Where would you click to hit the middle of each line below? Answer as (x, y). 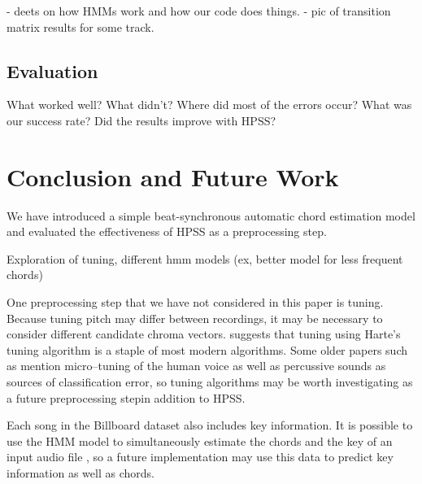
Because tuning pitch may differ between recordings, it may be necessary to (195, 318)
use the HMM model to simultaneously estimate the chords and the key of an (200, 440)
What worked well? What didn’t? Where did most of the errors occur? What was (209, 105)
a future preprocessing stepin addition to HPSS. (126, 397)
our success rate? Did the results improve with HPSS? (141, 120)
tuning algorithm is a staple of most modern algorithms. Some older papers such (207, 349)
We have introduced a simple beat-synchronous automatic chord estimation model (211, 215)
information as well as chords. (80, 473)
